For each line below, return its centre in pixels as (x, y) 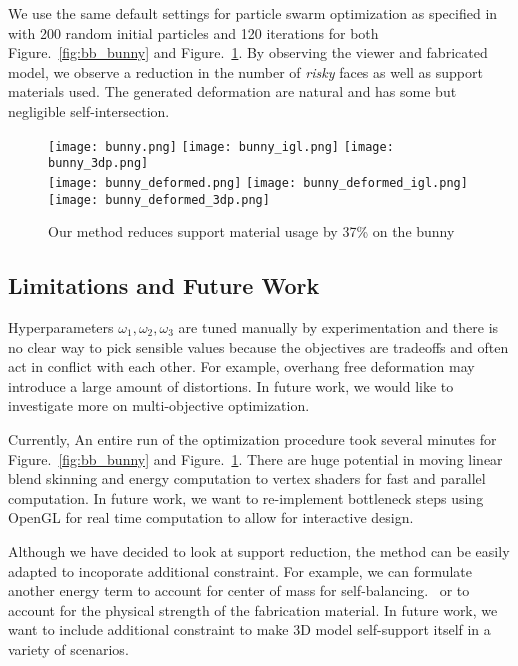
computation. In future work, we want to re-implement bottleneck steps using (246, 497)
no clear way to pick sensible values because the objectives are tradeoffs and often (258, 346)
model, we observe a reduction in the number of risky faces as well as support (245, 71)
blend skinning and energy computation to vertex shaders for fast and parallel (247, 478)
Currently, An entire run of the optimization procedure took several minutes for (252, 438)
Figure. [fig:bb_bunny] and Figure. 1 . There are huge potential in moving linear (255, 458)
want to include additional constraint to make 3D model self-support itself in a (249, 629)
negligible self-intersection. (89, 110)
